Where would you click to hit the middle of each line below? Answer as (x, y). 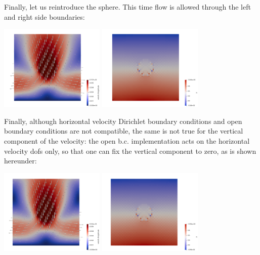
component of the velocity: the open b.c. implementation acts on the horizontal (127, 141)
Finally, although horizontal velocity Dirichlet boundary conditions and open (123, 121)
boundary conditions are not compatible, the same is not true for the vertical (124, 131)
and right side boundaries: (45, 16)
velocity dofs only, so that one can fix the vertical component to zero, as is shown (130, 151)
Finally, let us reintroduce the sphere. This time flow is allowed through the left (127, 7)
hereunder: (20, 161)
